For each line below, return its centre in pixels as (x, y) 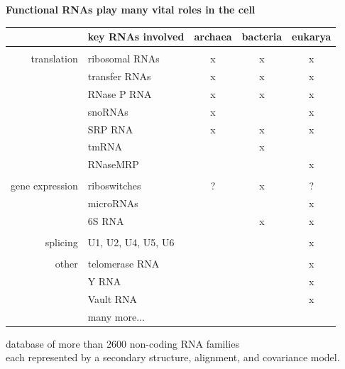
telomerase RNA (124, 264)
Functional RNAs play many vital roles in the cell (131, 9)
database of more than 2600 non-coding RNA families (122, 343)
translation (54, 59)
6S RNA (106, 221)
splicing (61, 242)
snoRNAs (108, 111)
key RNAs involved (136, 37)
